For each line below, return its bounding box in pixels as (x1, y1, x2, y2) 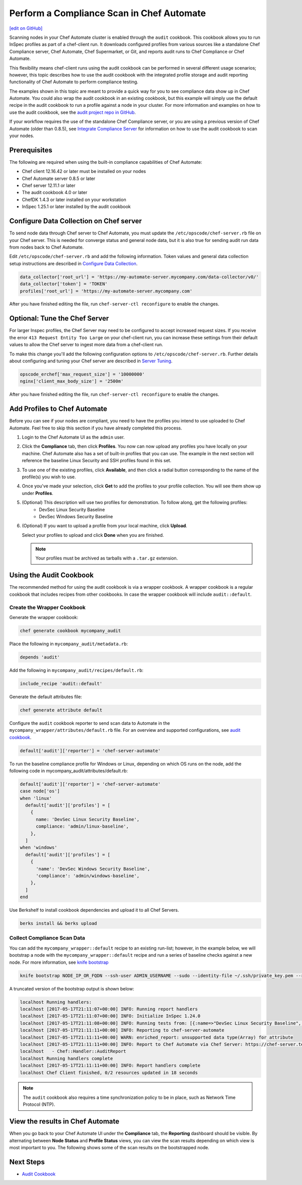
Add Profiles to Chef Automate (9, 405, 108, 413)
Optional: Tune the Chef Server (9, 314, 109, 323)
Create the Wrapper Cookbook (9, 604, 86, 611)
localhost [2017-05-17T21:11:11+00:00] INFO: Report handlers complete (20, 1063, 201, 1069)
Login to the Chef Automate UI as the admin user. (22, 434, 125, 440)
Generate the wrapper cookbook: (9, 614, 79, 620)
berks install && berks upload (20, 920, 98, 926)
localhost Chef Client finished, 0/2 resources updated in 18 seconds (20, 1070, 198, 1076)
